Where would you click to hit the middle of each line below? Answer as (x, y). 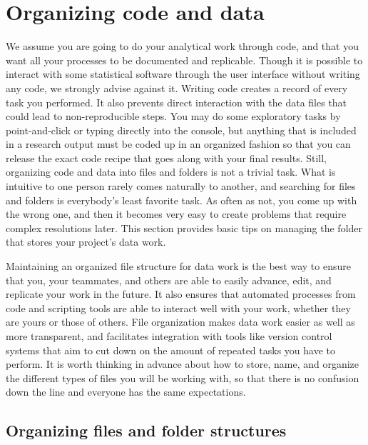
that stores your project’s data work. (86, 242)
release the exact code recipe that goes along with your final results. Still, (167, 157)
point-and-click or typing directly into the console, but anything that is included (181, 130)
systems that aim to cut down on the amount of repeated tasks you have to (170, 350)
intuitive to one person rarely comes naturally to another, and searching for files (181, 186)
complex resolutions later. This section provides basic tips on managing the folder (184, 227)
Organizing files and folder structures (146, 430)
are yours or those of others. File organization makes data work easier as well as (180, 322)
